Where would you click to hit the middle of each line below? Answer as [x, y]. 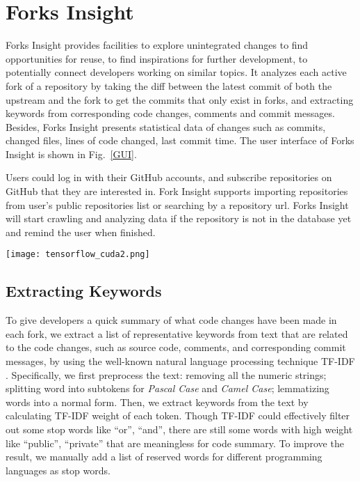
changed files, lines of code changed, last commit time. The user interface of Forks [180, 140]
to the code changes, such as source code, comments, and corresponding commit [176, 347]
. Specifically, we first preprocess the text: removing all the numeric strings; [166, 374]
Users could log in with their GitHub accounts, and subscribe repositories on [169, 177]
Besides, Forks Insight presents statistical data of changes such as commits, [166, 126]
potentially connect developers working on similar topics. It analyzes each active [176, 72]
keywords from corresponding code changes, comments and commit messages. [170, 113]
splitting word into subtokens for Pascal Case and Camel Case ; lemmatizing [167, 388]
